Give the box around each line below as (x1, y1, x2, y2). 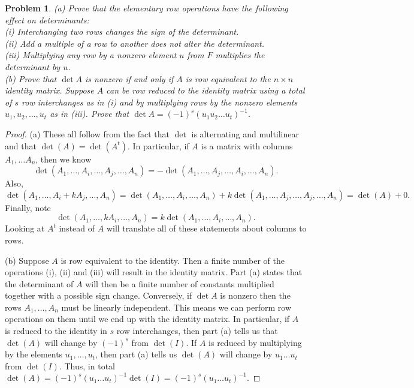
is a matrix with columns (201, 139, 293, 152)
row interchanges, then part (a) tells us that (116, 324, 278, 337)
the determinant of (5, 277, 74, 290)
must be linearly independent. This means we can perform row (61, 300, 292, 313)
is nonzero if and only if (84, 72, 174, 85)
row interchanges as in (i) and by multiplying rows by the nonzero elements (22, 95, 298, 108)
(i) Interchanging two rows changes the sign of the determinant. (5, 25, 239, 38)
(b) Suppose (5, 254, 49, 266)
